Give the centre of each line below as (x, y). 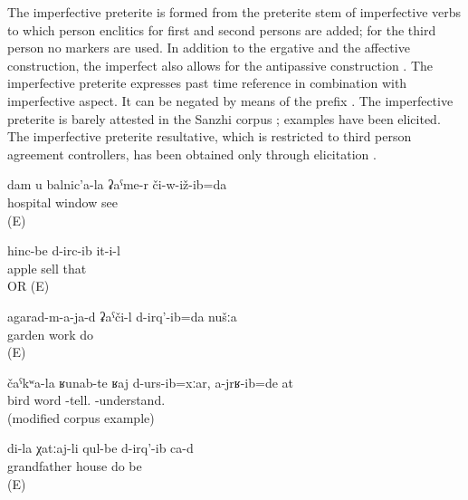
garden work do (50, 334)
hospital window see (62, 202)
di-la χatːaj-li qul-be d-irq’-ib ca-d (100, 448)
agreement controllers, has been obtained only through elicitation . (192, 154)
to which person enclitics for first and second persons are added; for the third (222, 29)
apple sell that (47, 268)
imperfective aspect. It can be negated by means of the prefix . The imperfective (230, 100)
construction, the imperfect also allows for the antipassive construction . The (220, 65)
